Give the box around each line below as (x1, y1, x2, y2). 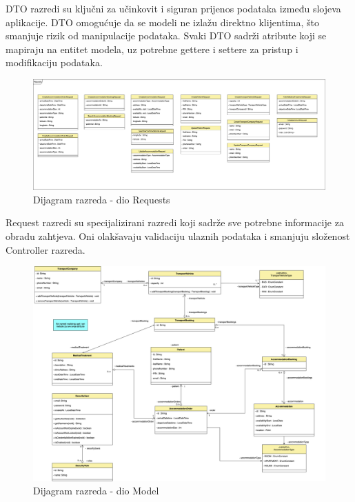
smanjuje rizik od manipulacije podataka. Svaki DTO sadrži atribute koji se (6, 28, 327, 43)
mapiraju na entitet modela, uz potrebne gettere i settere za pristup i (6, 41, 298, 56)
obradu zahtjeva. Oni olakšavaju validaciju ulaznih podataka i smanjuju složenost (6, 228, 350, 243)
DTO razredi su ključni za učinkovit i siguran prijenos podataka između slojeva (6, 1, 341, 15)
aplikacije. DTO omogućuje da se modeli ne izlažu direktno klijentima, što (6, 14, 319, 29)
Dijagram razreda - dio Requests (33, 192, 170, 206)
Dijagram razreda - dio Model (33, 483, 159, 498)
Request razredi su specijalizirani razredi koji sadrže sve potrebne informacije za (6, 215, 344, 230)
